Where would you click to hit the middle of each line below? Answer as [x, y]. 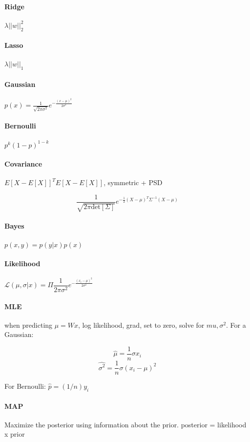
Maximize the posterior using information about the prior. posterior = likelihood [125, 424]
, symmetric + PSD [133, 182]
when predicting [29, 325]
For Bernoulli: [25, 386]
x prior [15, 434]
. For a [236, 325]
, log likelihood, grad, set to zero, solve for [141, 325]
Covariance [23, 163]
